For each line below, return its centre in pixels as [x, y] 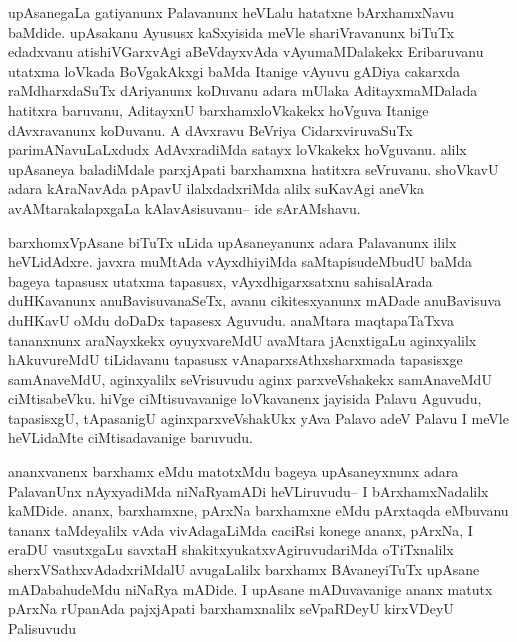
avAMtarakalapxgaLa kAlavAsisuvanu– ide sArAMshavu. [184, 207]
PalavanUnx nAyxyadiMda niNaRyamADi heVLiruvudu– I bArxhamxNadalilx [248, 490]
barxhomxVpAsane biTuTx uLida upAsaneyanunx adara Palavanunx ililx [232, 241]
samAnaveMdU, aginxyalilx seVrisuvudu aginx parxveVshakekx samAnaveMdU [250, 378]
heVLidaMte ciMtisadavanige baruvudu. [130, 437]
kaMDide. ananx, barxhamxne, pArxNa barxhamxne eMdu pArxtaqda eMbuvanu [258, 510]
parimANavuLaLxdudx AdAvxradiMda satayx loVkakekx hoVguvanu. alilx [237, 149]
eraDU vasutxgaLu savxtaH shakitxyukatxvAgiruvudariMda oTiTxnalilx [231, 549]
